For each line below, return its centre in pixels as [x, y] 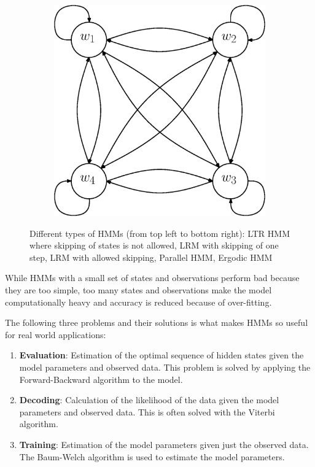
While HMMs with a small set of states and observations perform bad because [152, 278]
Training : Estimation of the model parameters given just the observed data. [164, 444]
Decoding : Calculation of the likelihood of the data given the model [149, 400]
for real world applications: [56, 334]
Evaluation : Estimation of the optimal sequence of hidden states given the [161, 355]
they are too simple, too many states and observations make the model [138, 289]
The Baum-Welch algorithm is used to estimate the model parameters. [152, 456]
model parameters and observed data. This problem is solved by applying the [165, 367]
